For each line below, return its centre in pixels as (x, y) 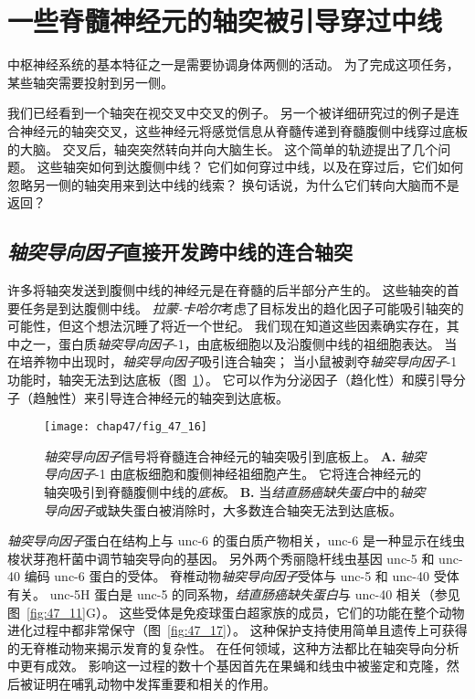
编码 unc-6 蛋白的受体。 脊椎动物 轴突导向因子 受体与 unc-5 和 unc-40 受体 (242, 576)
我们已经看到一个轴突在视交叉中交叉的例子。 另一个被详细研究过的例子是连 (233, 113)
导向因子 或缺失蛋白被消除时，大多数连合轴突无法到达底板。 (223, 509)
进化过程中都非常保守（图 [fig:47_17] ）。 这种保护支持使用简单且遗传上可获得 (237, 630)
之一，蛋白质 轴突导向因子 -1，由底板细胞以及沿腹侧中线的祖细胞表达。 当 (238, 343)
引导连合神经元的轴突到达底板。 (192, 397)
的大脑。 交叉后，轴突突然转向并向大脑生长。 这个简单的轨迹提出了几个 (223, 148)
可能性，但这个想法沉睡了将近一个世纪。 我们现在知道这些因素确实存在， (227, 326)
